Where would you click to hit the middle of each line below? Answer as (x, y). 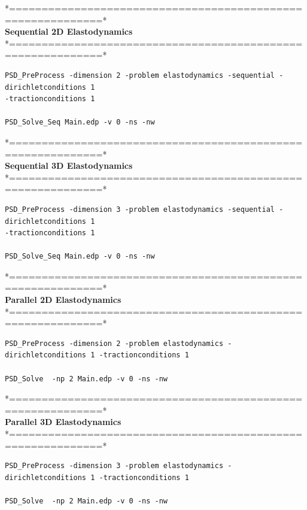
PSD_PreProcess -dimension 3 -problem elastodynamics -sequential (140, 209)
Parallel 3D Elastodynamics (63, 422)
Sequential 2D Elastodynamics (69, 31)
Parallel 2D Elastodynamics (63, 300)
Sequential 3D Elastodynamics (69, 166)
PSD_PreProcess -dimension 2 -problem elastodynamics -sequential (140, 75)
